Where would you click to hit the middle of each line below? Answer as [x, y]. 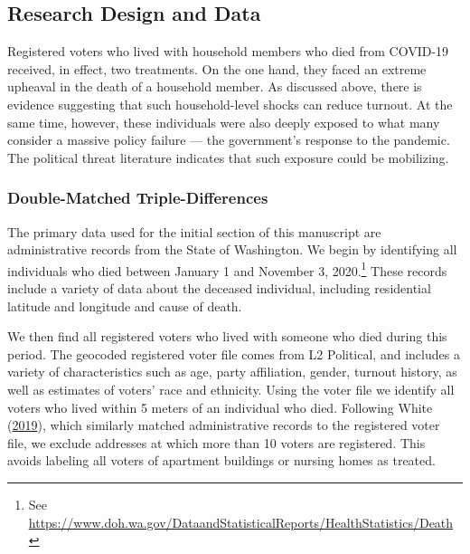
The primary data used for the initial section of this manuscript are [194, 231]
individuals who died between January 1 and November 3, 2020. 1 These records [227, 269]
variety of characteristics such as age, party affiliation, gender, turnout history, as [232, 372]
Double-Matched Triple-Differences [138, 198]
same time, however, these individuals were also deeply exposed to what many [224, 122]
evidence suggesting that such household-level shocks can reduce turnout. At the [230, 104]
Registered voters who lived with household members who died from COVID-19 [228, 51]
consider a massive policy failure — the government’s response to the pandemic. [229, 140]
